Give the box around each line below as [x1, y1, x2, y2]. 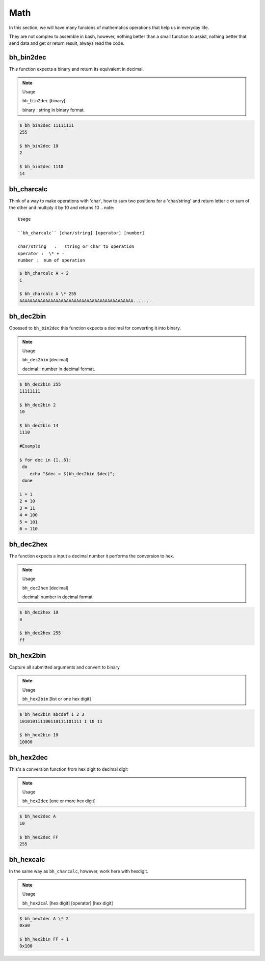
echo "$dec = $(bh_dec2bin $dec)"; [29, 471, 115, 476]
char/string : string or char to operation [18, 244, 134, 249]
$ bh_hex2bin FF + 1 [19, 936, 69, 942]
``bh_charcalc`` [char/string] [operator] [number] [18, 230, 145, 235]
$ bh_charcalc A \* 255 [19, 291, 77, 297]
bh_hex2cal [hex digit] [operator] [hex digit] [22, 900, 113, 906]
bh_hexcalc [9, 855, 45, 864]
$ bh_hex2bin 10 [19, 732, 59, 738]
